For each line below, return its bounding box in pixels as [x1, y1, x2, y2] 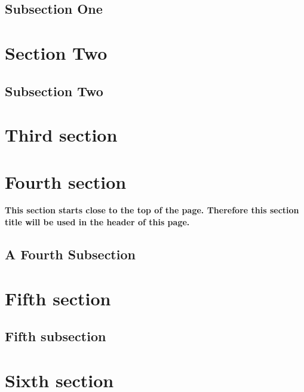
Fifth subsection [5, 327, 106, 345]
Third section [5, 122, 118, 147]
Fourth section [5, 169, 127, 194]
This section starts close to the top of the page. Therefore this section [5, 204, 299, 216]
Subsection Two [5, 81, 103, 100]
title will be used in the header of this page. [5, 216, 190, 228]
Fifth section [5, 286, 111, 310]
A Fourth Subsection [5, 245, 136, 264]
